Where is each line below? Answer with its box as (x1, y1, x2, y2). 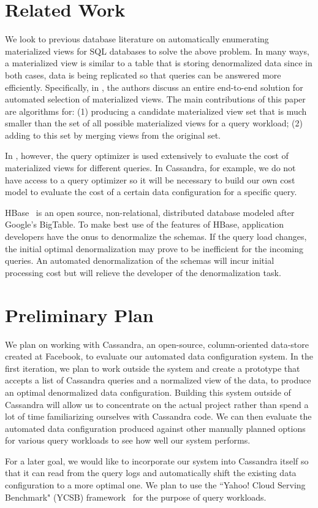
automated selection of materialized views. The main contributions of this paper (5, 93, 306, 106)
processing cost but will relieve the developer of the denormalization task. (5, 266, 281, 279)
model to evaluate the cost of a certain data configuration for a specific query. (5, 185, 297, 198)
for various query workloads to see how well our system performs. (5, 434, 251, 447)
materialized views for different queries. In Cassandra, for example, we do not (5, 161, 296, 174)
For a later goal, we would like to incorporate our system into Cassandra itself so (5, 454, 309, 467)
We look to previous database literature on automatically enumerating (5, 33, 269, 45)
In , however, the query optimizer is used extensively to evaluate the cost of (5, 149, 289, 162)
